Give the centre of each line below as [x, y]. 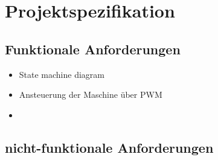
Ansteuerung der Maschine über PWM [91, 94]
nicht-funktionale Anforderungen [109, 147]
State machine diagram [62, 74]
